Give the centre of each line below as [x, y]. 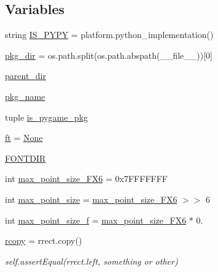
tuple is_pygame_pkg [47, 117]
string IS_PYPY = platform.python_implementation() [109, 35]
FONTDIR [25, 158]
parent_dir [25, 76]
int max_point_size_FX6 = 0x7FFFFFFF [86, 179]
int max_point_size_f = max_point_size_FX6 [96, 220]
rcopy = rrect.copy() [44, 240]
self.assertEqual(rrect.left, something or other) [91, 261]
